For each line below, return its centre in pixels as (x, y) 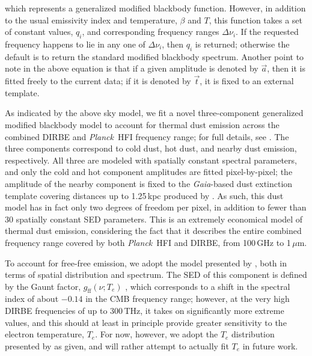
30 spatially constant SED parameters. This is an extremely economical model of (154, 219)
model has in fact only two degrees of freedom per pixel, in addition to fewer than (156, 207)
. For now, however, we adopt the (157, 334)
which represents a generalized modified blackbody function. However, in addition (155, 8)
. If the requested (267, 32)
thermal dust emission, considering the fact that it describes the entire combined (153, 231)
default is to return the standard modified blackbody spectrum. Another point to (154, 56)
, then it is (286, 68)
